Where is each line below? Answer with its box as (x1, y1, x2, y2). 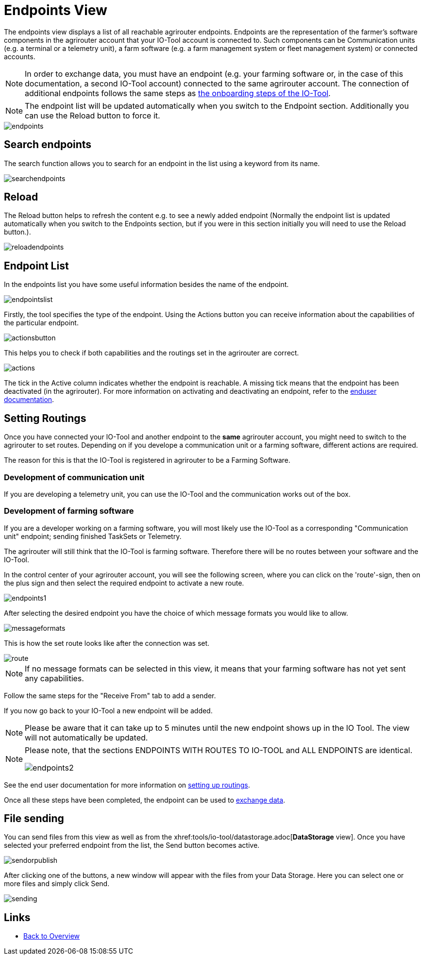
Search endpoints (4, 138, 92, 151)
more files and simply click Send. (4, 879, 110, 888)
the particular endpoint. (4, 319, 79, 327)
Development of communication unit (4, 472, 145, 482)
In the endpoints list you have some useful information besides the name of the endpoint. (4, 280, 289, 289)
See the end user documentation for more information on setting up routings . (4, 780, 250, 789)
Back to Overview (23, 932, 80, 941)
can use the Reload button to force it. (25, 110, 160, 120)
